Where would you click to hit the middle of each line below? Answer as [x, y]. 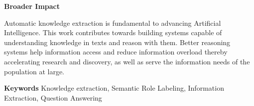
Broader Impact [32, 6]
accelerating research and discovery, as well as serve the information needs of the [127, 61]
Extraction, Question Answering [53, 97]
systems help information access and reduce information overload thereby [116, 52]
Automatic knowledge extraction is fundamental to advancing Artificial [113, 23]
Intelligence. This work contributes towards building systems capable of [113, 32]
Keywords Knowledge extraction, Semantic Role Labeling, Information [114, 88]
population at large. [34, 71]
